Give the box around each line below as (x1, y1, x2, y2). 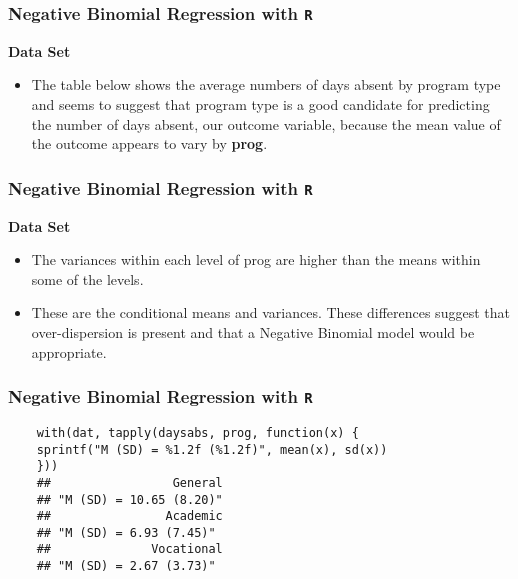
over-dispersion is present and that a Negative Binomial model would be (31, 321, 475, 342)
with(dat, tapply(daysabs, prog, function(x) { (36, 425, 359, 440)
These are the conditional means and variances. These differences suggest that (31, 302, 510, 323)
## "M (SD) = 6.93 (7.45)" (36, 525, 216, 540)
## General (36, 475, 223, 490)
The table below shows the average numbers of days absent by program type (31, 74, 501, 95)
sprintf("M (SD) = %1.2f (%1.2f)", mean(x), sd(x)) (36, 442, 388, 457)
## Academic (36, 509, 223, 524)
